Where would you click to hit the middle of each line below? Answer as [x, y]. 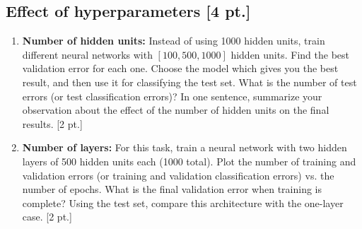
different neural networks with [87, 54]
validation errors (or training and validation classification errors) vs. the [178, 175]
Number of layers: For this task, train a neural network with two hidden [185, 147]
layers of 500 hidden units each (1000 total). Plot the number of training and [189, 161]
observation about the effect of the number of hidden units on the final [176, 110]
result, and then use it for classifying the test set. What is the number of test [189, 82]
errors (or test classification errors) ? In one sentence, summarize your [172, 96]
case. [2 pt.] [47, 217]
